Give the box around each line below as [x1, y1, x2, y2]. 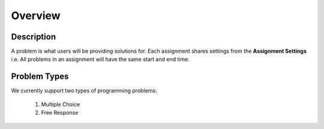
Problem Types [11, 72, 69, 82]
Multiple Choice [41, 100, 80, 107]
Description [11, 32, 56, 42]
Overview [11, 9, 61, 22]
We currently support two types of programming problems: [11, 87, 157, 94]
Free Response [41, 109, 79, 116]
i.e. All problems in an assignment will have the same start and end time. [11, 56, 190, 63]
